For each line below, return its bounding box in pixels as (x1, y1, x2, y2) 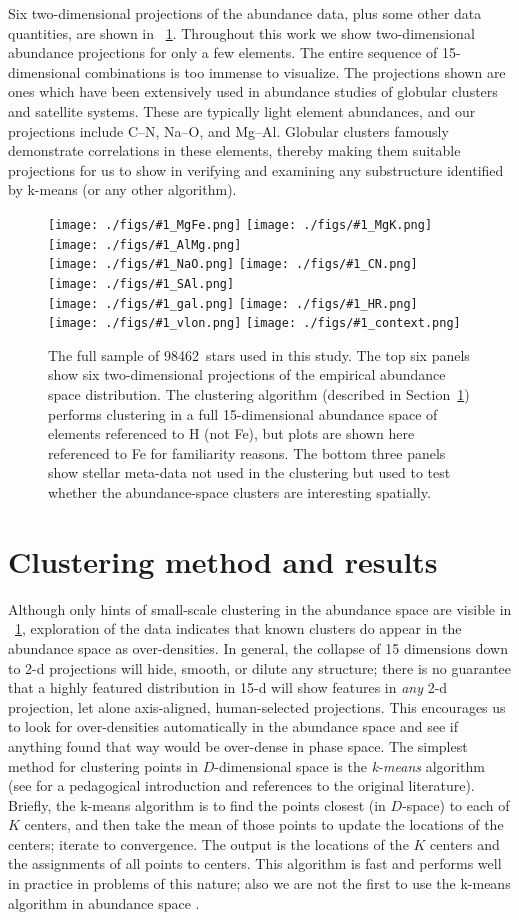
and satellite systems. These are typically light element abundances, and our (8, 100, 476, 121)
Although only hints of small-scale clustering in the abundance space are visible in (8, 598, 512, 619)
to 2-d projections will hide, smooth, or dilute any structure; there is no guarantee (8, 657, 512, 678)
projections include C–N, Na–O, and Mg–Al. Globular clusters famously (8, 120, 449, 141)
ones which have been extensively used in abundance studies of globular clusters (8, 81, 498, 102)
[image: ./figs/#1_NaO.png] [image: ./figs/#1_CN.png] (48, 257, 418, 272)
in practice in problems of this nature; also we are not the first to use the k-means (8, 873, 511, 894)
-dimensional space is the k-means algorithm (214, 755, 485, 776)
